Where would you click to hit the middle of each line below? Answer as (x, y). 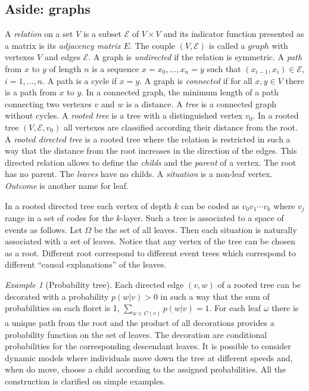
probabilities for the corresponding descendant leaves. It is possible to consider (148, 346)
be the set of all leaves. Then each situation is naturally (196, 229)
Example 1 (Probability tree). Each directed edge (94, 284)
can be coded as (210, 205)
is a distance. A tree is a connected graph (201, 103)
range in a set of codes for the (59, 217)
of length (65, 68)
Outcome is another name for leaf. (67, 185)
